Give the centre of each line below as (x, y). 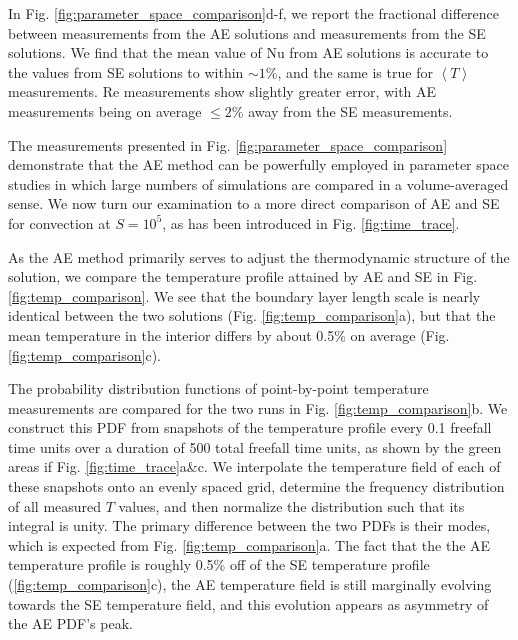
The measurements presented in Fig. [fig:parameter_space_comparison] (228, 144)
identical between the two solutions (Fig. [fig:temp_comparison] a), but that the (252, 315)
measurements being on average (105, 110)
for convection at (59, 222)
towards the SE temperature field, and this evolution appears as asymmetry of (248, 603)
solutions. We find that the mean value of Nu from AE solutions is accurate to (248, 52)
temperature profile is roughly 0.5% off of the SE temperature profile (219, 564)
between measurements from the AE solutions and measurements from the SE (247, 32)
